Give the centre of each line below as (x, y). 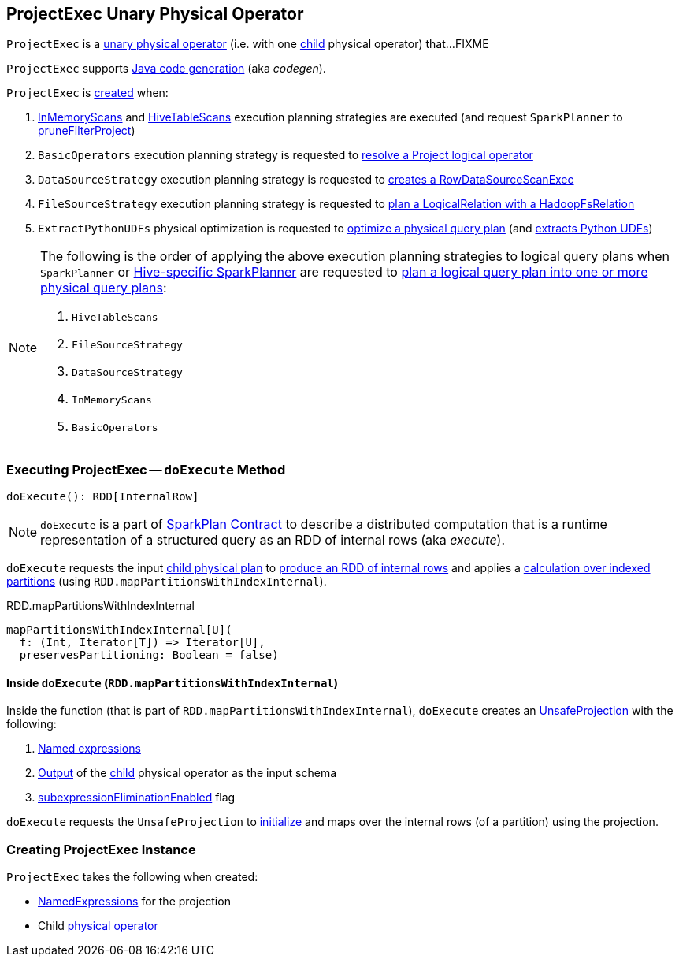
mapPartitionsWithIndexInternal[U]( (119, 630)
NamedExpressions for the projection (134, 902)
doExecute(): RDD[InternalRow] (103, 497)
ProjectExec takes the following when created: (132, 877)
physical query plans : (104, 288)
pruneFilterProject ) (87, 131)
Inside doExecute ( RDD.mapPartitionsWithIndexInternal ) (173, 682)
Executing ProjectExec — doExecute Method (146, 469)
